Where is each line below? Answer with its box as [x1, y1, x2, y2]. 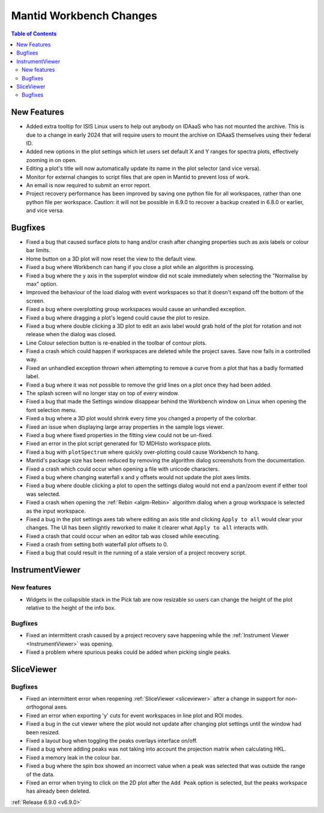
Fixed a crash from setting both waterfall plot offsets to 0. [26, 541, 168, 548]
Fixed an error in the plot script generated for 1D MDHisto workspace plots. [26, 440, 212, 447]
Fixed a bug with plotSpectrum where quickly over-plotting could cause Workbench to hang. [26, 448, 259, 456]
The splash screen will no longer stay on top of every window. [26, 390, 179, 397]
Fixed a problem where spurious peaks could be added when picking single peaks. [26, 648, 231, 656]
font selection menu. [26, 406, 77, 414]
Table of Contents [11, 30, 57, 37]
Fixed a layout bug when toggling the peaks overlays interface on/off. [26, 737, 198, 745]
